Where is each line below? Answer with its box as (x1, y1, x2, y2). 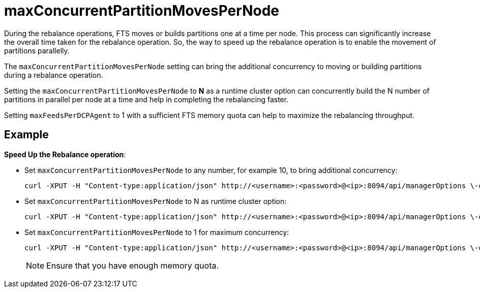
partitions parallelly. (4, 46, 70, 55)
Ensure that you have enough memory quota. (46, 260, 219, 271)
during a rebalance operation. (4, 70, 103, 79)
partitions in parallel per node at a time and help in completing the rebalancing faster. (4, 95, 289, 104)
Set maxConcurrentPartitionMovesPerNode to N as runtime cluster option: (24, 196, 287, 206)
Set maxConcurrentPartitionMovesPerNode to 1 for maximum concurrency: (24, 227, 289, 237)
